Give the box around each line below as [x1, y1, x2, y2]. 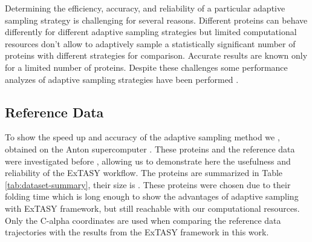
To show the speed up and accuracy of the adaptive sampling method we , [5, 131, 280, 143]
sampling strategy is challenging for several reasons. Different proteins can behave [5, 13, 308, 26]
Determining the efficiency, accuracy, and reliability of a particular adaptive [5, 2, 285, 14]
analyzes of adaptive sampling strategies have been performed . [5, 73, 239, 85]
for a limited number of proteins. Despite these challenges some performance [5, 60, 288, 73]
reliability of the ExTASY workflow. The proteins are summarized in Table [5, 166, 283, 179]
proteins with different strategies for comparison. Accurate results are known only [5, 49, 308, 62]
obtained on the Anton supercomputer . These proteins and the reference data [5, 142, 295, 155]
